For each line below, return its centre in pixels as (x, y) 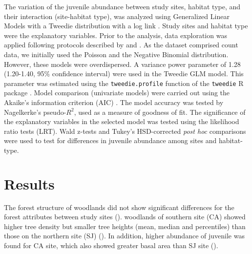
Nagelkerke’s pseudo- (35, 112)
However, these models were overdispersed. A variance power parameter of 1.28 (122, 64)
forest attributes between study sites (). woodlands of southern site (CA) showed (125, 217)
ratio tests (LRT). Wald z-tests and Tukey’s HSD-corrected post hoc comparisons (125, 131)
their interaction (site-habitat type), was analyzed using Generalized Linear (117, 16)
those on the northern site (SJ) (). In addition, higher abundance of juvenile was (124, 236)
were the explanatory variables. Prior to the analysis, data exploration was (115, 35)
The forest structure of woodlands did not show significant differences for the (119, 207)
